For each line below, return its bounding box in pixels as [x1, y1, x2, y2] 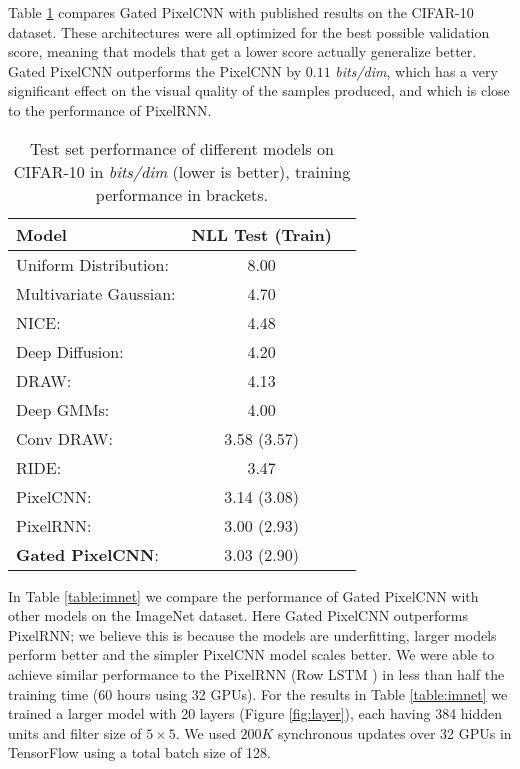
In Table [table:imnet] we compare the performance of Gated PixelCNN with [8, 585, 479, 606]
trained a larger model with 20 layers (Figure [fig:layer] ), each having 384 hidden [8, 703, 503, 724]
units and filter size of [8, 722, 142, 743]
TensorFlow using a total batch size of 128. [8, 742, 271, 763]
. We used [175, 722, 236, 743]
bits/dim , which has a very [335, 60, 498, 81]
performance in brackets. [95, 182, 269, 206]
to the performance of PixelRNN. [8, 99, 212, 120]
